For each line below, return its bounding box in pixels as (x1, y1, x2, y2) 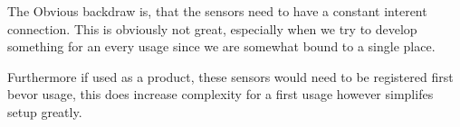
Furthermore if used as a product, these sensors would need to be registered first (7, 67, 454, 86)
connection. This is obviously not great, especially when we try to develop (7, 19, 417, 38)
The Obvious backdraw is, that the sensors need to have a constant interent (7, 2, 427, 20)
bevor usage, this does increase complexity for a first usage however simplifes (7, 85, 434, 104)
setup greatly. (7, 102, 82, 121)
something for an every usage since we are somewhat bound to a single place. (7, 37, 436, 56)
